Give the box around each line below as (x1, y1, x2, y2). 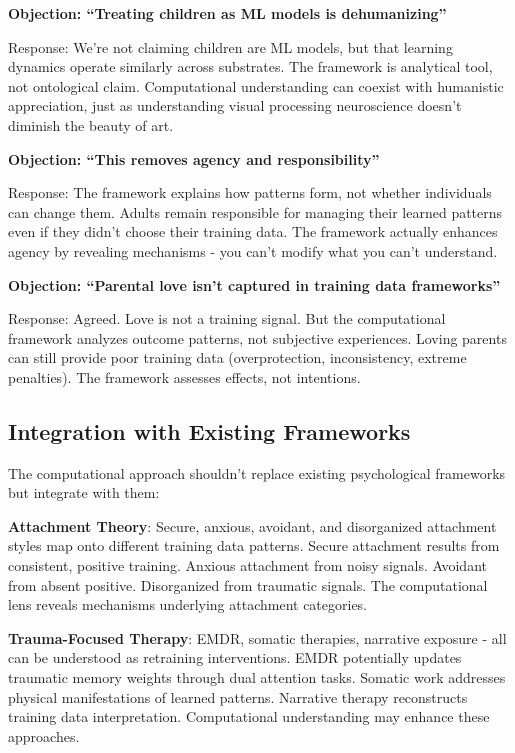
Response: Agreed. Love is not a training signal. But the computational (8, 308, 446, 329)
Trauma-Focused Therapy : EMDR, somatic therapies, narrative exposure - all (8, 627, 507, 648)
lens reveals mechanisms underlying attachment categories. (8, 594, 368, 615)
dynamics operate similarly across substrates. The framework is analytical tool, (8, 56, 493, 77)
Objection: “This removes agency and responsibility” (8, 148, 380, 169)
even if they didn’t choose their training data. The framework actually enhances (8, 221, 498, 242)
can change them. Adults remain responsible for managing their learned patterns (8, 201, 503, 222)
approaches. (8, 725, 80, 746)
